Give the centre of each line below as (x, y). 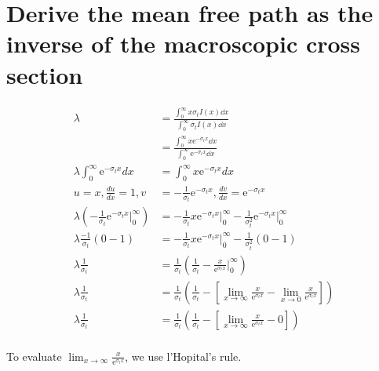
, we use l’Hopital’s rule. (183, 356)
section (45, 74)
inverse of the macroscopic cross (184, 44)
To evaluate (34, 356)
